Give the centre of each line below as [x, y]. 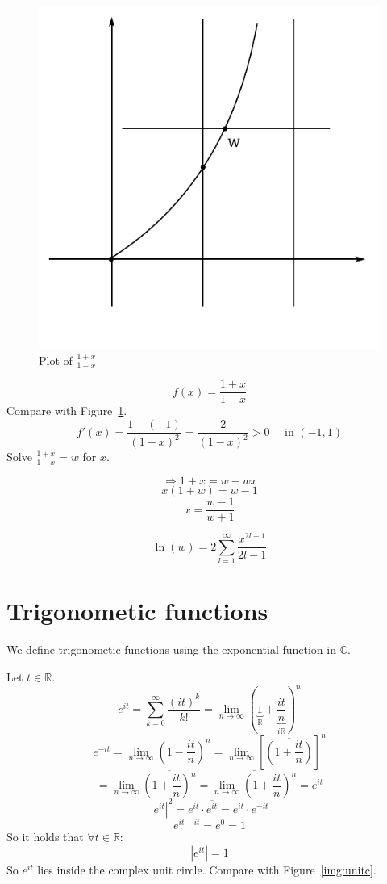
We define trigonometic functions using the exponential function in [171, 649]
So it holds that [45, 836]
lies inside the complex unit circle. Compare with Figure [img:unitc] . [207, 869]
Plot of [56, 360]
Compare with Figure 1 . [67, 411]
